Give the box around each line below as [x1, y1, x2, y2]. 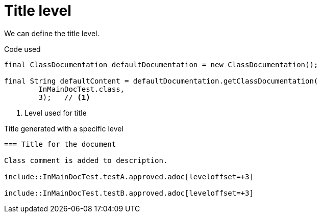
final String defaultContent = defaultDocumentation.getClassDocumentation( [4, 76, 318, 85]
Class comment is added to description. [4, 156, 168, 165]
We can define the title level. [4, 29, 100, 38]
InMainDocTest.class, [38, 85, 125, 93]
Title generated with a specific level [4, 124, 124, 133]
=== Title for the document [4, 140, 116, 148]
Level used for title [24, 108, 87, 117]
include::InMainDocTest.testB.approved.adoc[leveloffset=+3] [4, 188, 254, 197]
